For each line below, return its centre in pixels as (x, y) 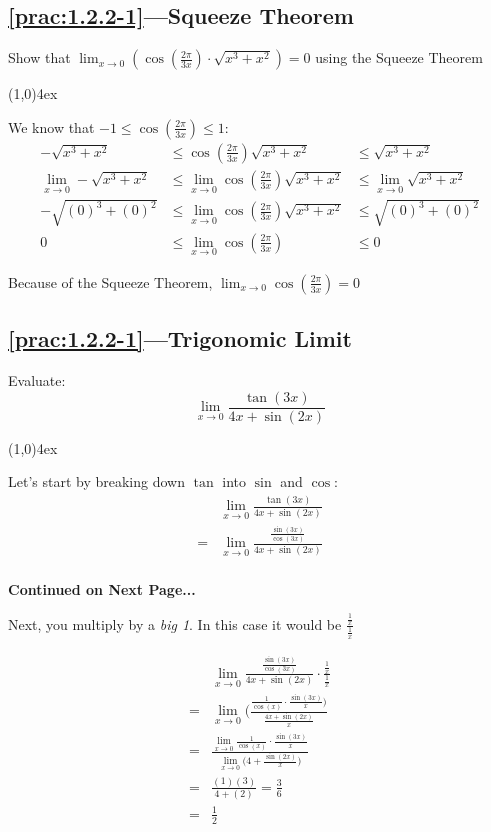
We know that (51, 126)
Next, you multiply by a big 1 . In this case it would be (175, 623)
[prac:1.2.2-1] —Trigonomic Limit (180, 338)
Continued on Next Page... (102, 588)
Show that (39, 57)
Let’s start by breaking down (96, 481)
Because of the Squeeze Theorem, (110, 281)
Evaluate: (37, 380)
